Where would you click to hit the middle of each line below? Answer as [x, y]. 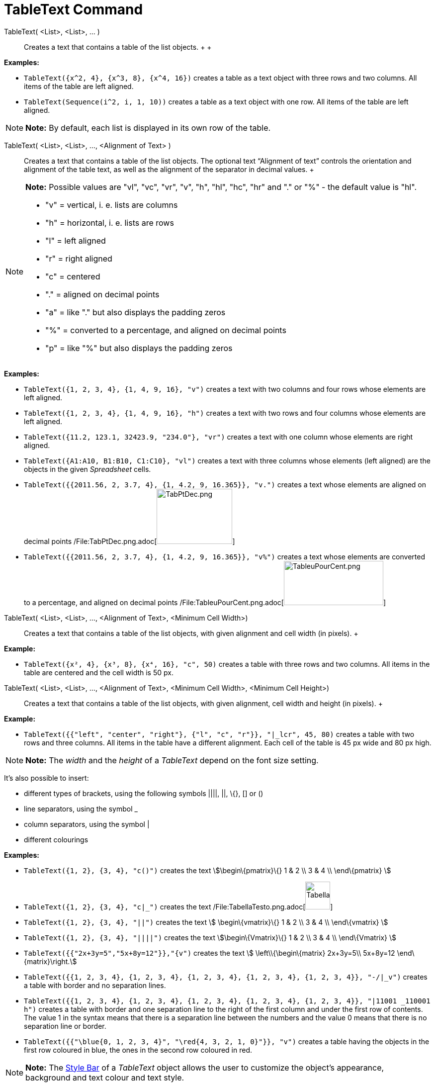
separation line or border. [65, 1026]
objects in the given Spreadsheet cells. [87, 469]
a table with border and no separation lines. [95, 985]
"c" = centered [73, 276]
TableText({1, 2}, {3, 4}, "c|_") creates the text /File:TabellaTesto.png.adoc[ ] [178, 906]
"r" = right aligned [79, 258]
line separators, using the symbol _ [81, 809]
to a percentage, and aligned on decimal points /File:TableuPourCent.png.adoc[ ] [205, 602]
